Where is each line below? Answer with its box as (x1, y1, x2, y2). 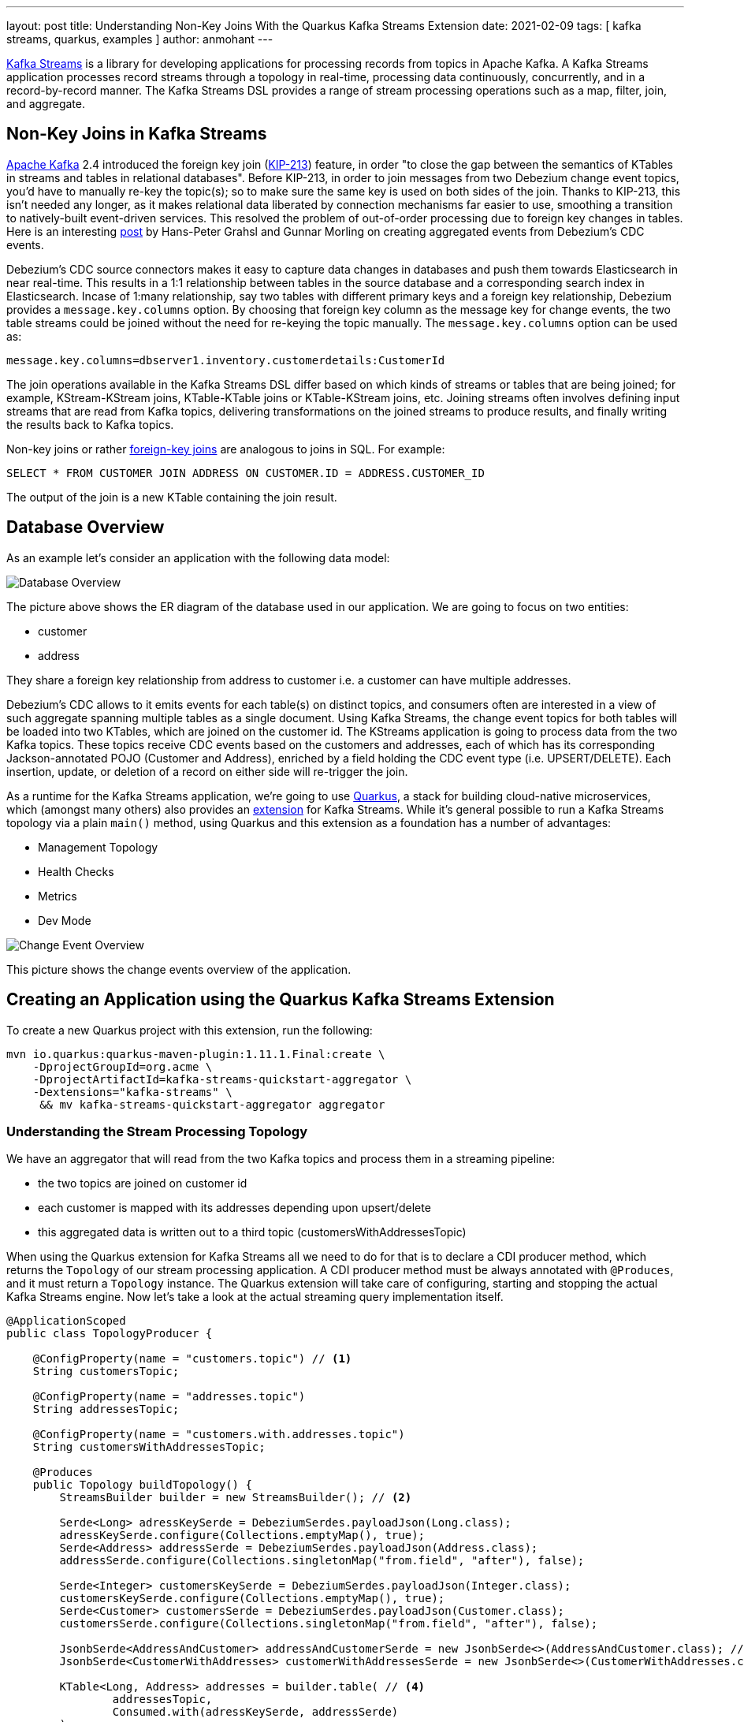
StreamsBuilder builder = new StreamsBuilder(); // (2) (59, 1491, 412, 1504)
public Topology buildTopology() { (32, 1478, 252, 1492)
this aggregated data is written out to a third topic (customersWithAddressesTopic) (38, 1225, 467, 1239)
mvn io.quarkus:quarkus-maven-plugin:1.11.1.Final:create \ (6, 1047, 385, 1060)
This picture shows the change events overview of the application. (6, 962, 352, 976)
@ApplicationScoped (6, 1314, 126, 1328)
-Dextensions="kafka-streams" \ (32, 1085, 232, 1098)
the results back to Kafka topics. (6, 417, 174, 431)
